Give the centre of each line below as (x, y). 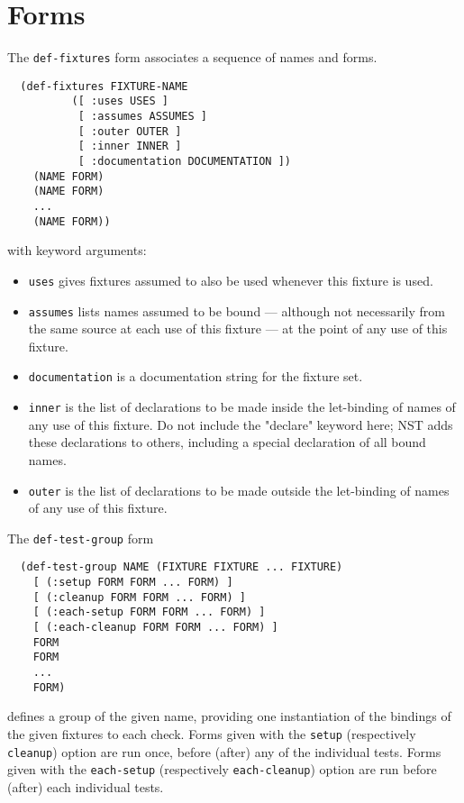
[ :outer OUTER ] (130, 131)
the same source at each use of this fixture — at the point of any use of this (238, 328)
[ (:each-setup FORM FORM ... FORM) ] (149, 612)
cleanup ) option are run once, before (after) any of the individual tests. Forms (224, 751)
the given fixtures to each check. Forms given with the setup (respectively (212, 733)
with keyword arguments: (77, 250)
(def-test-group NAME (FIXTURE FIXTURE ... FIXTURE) (182, 567)
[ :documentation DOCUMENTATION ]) (184, 162)
